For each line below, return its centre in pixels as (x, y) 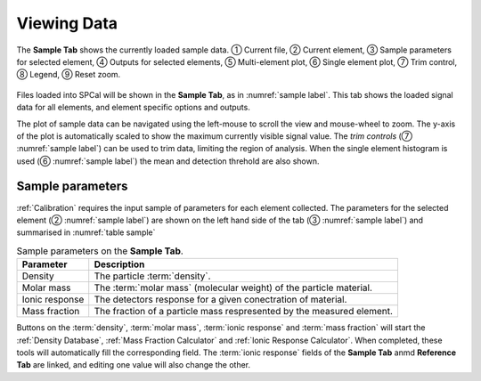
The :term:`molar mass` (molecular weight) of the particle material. (233, 288)
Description (119, 264)
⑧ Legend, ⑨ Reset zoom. (69, 75)
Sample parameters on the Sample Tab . (100, 251)
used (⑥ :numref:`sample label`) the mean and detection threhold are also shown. (168, 161)
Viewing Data (67, 23)
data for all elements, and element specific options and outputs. (134, 108)
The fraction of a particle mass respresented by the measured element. (244, 312)
